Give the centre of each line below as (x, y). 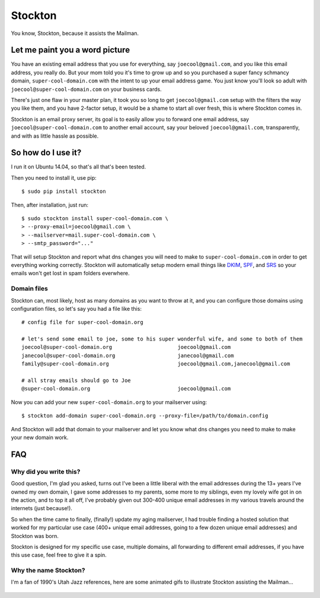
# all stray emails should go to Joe (76, 381)
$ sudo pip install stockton (64, 192)
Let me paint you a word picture (71, 50)
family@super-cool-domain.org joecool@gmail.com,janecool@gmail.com (156, 364)
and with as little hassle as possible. (55, 136)
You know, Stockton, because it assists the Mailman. (75, 33)
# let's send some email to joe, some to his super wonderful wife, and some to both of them (162, 339)
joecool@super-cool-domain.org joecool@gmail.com (126, 347)
